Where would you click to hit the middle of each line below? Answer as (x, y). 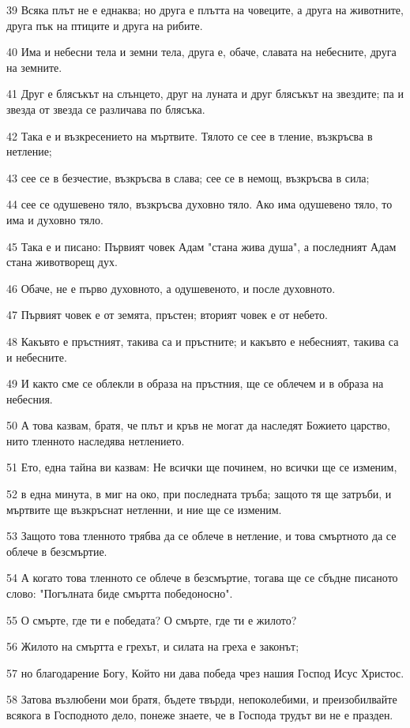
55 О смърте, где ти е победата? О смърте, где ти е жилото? (152, 619)
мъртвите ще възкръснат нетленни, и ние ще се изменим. (144, 509)
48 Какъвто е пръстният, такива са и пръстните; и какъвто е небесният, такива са (203, 341)
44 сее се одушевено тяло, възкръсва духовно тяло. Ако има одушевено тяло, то (199, 204)
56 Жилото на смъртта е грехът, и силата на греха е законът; (153, 646)
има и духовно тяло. (55, 219)
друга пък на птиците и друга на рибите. (105, 25)
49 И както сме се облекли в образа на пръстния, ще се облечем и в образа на (195, 383)
